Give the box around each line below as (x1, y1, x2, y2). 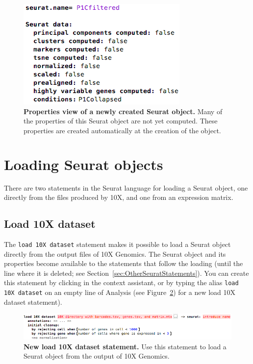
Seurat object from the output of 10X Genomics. (24, 351, 170, 361)
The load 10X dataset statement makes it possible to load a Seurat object (4, 239, 231, 249)
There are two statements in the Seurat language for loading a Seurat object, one (4, 182, 248, 193)
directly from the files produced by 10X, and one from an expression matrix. (4, 192, 233, 202)
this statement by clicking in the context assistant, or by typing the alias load (4, 277, 239, 288)
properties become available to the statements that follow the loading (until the (4, 258, 243, 268)
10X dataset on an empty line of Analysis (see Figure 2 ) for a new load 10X (4, 287, 236, 297)
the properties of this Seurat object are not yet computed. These (24, 116, 218, 126)
